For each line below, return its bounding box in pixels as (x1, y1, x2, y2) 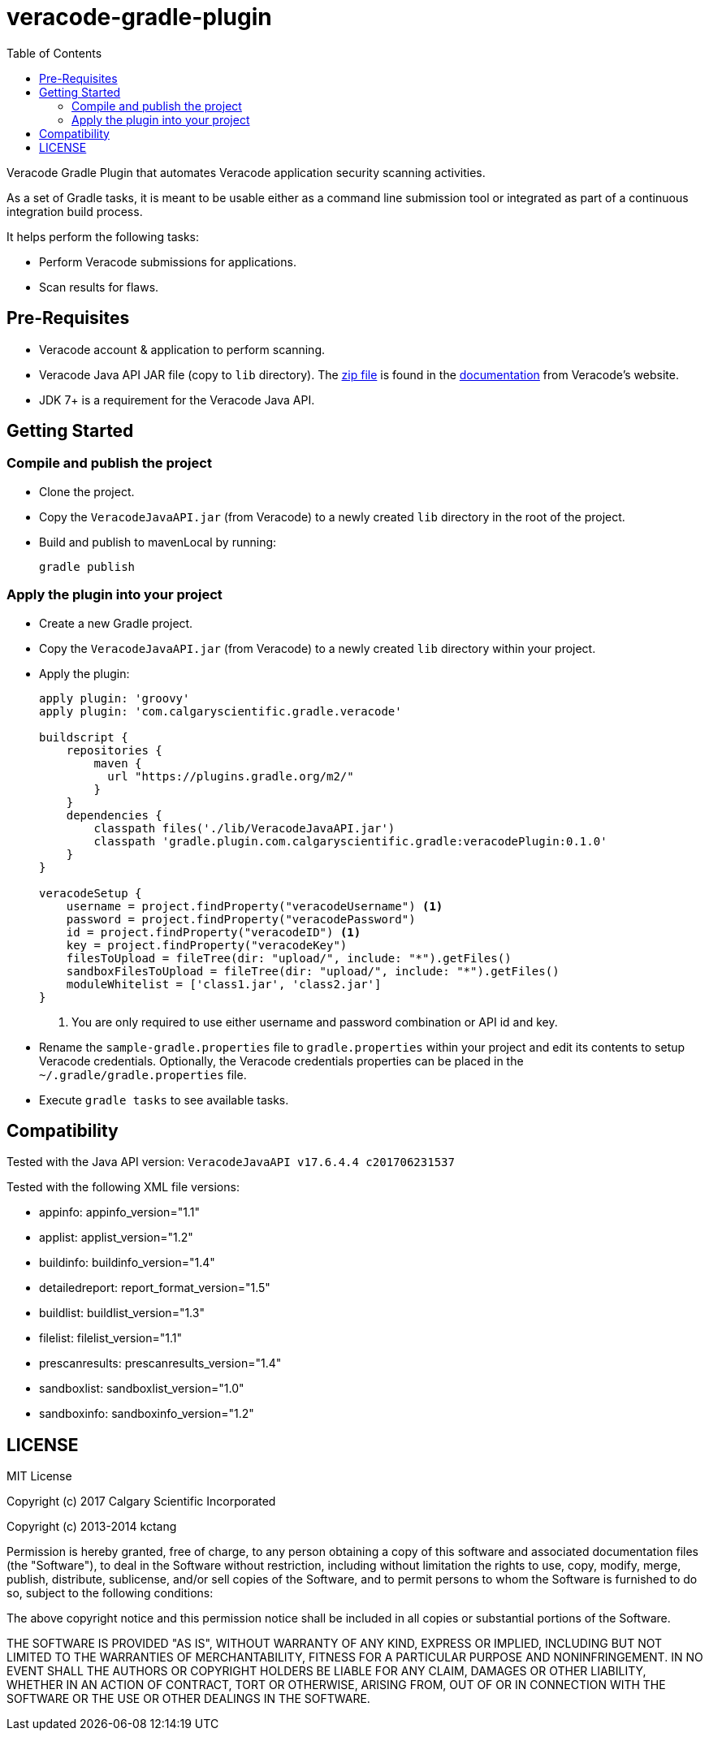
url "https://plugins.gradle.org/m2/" (107, 769, 354, 783)
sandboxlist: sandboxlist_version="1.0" (39, 1381, 244, 1396)
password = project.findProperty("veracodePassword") (66, 912, 416, 926)
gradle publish (39, 560, 136, 573)
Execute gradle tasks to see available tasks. (39, 1092, 289, 1107)
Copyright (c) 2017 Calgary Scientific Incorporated (6, 1494, 276, 1509)
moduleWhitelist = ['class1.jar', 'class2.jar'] (66, 977, 382, 991)
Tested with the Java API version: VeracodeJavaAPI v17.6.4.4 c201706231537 (6, 1155, 455, 1169)
